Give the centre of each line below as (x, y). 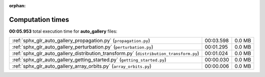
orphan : (17, 6)
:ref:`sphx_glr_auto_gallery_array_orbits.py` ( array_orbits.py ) (82, 66)
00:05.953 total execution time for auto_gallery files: (63, 31)
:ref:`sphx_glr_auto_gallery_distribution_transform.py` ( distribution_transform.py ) (106, 54)
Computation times (39, 19)
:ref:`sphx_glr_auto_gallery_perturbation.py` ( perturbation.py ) (83, 47)
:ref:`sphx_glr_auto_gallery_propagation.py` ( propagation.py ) (81, 40)
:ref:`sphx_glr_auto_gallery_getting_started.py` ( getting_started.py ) (89, 60)
